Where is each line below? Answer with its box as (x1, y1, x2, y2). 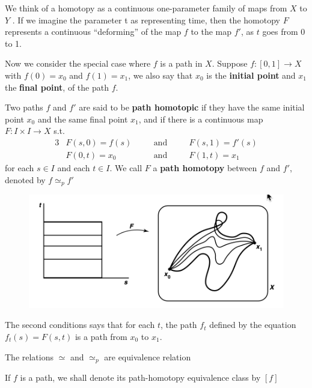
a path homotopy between (153, 162, 257, 174)
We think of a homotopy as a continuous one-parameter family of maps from (5, 2, 287, 14)
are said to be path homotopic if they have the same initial (79, 101, 305, 114)
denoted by (5, 173, 46, 186)
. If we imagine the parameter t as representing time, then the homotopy (12, 13, 280, 26)
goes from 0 (262, 25, 305, 38)
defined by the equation (209, 318, 296, 331)
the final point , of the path (5, 80, 109, 93)
